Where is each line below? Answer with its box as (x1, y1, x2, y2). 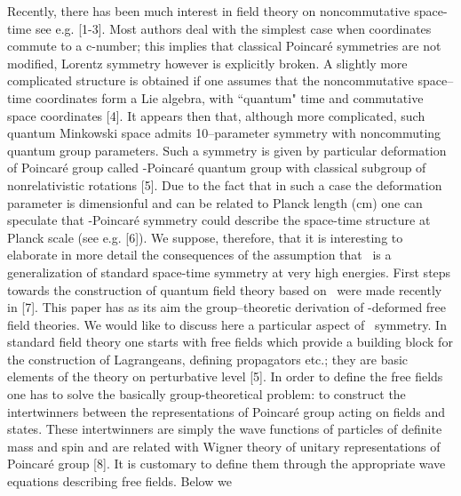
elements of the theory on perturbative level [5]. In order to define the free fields (7, 367, 443, 386)
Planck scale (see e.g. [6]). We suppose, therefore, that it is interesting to (7, 228, 403, 246)
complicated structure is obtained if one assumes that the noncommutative (7, 71, 414, 90)
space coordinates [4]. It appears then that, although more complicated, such (7, 106, 425, 124)
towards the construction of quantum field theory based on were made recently (7, 280, 442, 299)
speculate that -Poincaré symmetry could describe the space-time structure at (7, 211, 431, 229)
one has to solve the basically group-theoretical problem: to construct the (7, 385, 406, 404)
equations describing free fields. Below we (7, 472, 232, 491)
